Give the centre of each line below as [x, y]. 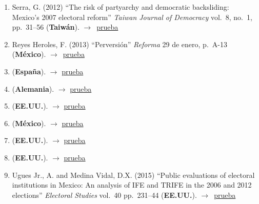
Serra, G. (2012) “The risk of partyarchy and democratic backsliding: [121, 7]
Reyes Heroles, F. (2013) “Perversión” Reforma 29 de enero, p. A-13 [119, 44]
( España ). [29, 71]
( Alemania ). [33, 88]
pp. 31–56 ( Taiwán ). [46, 27]
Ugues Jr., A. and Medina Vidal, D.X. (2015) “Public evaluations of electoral [133, 175]
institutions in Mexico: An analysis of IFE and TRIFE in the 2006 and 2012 [132, 185]
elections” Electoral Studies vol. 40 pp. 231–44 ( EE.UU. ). [104, 195]
